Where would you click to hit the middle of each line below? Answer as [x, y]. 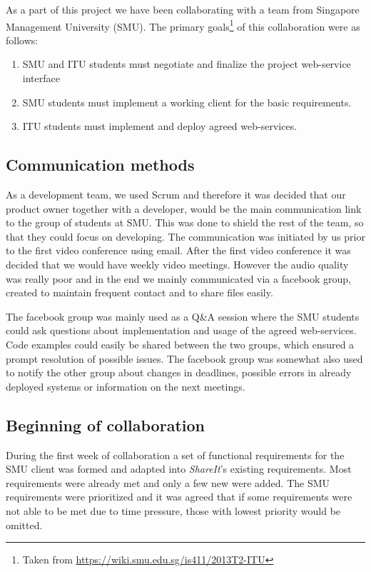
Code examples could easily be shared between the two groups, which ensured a [180, 344]
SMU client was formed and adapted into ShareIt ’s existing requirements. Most [179, 469]
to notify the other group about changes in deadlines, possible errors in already [179, 372]
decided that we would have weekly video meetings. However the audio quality [177, 264]
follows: [22, 40]
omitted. [24, 525]
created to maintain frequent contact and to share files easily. [139, 292]
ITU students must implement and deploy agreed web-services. [160, 126]
